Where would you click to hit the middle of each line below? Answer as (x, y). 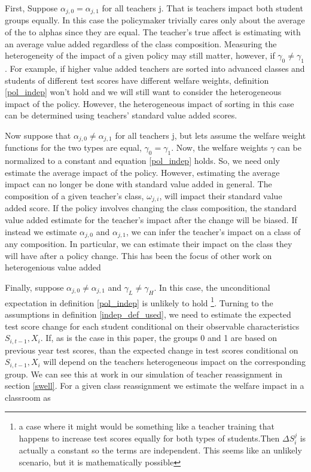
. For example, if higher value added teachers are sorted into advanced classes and (155, 68)
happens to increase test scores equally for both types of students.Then (149, 438)
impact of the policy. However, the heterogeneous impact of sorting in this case (150, 103)
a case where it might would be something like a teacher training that (147, 426)
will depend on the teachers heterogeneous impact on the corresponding (174, 362)
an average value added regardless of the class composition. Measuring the (141, 43)
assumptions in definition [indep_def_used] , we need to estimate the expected (148, 314)
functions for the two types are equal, (73, 147)
